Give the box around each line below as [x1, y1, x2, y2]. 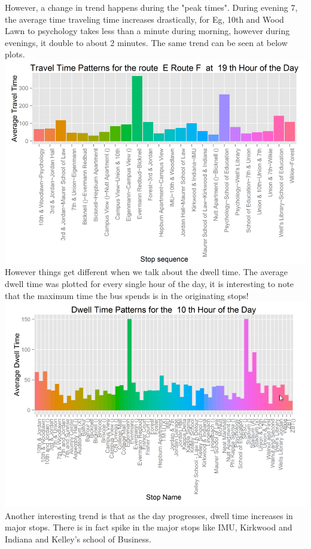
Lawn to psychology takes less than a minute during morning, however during [5, 25, 290, 37]
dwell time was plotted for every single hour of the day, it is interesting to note [5, 277, 294, 289]
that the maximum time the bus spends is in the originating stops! [5, 289, 249, 301]
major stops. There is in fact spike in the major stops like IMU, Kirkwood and [5, 521, 292, 533]
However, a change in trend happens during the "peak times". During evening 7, [5, 1, 298, 13]
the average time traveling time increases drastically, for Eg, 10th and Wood [5, 13, 284, 25]
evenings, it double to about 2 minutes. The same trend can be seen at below [5, 36, 288, 48]
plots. [5, 48, 25, 60]
